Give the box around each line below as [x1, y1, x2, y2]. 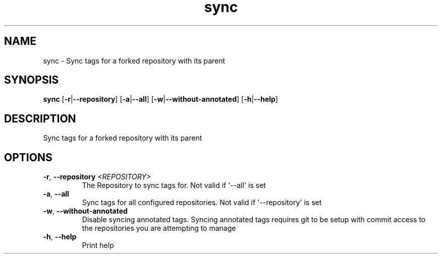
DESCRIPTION [4, 112, 76, 125]
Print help [82, 241, 114, 250]
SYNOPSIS [4, 74, 59, 87]
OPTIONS [4, 151, 52, 164]
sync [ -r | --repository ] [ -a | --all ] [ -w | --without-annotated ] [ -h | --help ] [43, 95, 278, 104]
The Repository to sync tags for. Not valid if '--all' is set [82, 181, 266, 190]
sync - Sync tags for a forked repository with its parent [43, 56, 226, 65]
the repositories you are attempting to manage [82, 224, 236, 233]
